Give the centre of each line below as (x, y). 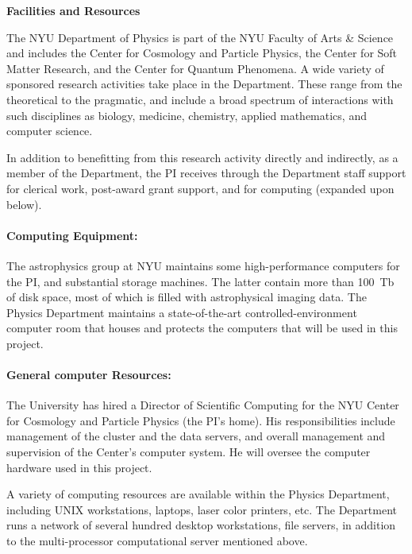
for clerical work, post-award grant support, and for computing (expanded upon (200, 188)
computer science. (50, 131)
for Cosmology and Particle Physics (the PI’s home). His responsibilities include (201, 420)
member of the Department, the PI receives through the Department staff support (206, 173)
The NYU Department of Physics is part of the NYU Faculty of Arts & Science (200, 37)
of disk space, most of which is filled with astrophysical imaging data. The (187, 297)
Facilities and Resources (73, 10)
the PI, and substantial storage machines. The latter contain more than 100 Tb (200, 281)
